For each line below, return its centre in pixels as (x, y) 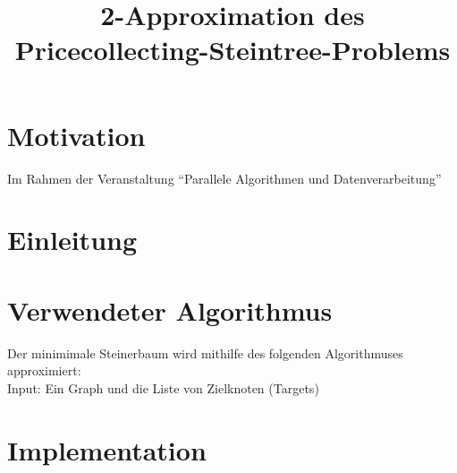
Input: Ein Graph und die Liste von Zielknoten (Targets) (163, 387)
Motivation (76, 135)
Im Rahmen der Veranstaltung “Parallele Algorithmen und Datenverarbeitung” (224, 178)
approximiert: (44, 370)
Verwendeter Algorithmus (170, 310)
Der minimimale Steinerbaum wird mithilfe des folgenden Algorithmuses (205, 353)
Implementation (107, 449)
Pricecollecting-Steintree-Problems (233, 50)
